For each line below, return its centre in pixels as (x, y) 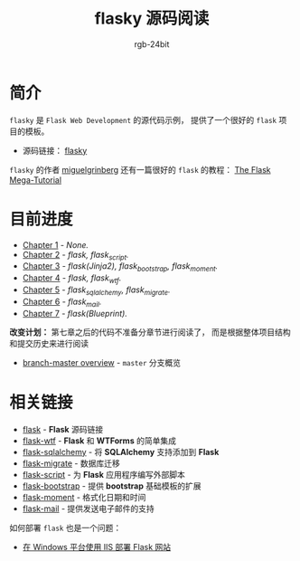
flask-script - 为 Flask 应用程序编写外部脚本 (103, 474)
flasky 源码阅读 (152, 19)
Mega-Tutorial (35, 180)
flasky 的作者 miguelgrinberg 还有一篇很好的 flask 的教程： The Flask (140, 169)
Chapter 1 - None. (55, 244)
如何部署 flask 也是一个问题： (66, 528)
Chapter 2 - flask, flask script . (75, 256)
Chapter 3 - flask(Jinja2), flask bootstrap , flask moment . (120, 267)
